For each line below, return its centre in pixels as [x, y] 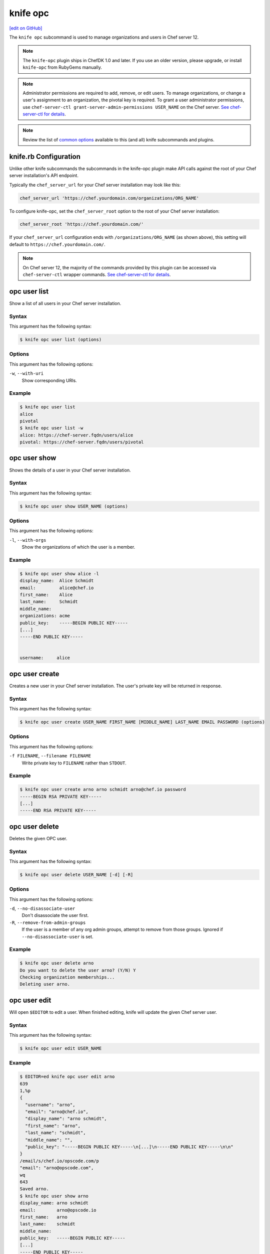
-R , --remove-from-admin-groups [47, 922]
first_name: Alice [46, 595]
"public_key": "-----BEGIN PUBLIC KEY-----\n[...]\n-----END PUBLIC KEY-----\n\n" [129, 1147]
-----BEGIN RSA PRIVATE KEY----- [61, 797]
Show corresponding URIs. [49, 380]
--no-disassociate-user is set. [57, 936]
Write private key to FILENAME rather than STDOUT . [74, 763]
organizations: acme [45, 616]
